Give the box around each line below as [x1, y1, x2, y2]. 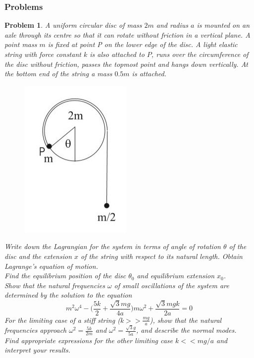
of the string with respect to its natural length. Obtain [81, 251, 243, 261]
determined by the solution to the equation [4, 290, 132, 300]
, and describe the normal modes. [136, 325, 237, 335]
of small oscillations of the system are [114, 280, 229, 290]
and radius [156, 20, 189, 30]
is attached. [132, 68, 167, 79]
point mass [4, 39, 37, 50]
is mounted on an [197, 20, 250, 30]
